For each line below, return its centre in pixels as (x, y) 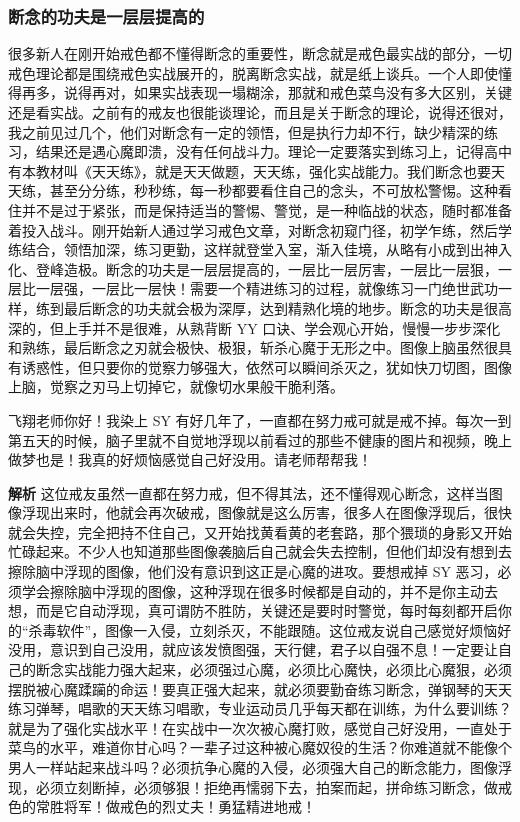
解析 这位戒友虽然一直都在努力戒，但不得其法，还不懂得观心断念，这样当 (248, 492)
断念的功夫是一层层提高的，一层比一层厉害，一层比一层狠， (301, 268)
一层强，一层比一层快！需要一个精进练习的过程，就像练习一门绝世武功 (266, 288)
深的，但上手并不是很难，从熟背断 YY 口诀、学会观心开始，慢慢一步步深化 (254, 327)
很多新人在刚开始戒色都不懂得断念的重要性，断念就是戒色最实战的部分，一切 (260, 53)
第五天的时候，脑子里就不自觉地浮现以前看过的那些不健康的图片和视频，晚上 (260, 439)
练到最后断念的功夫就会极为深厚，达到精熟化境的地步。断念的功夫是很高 (273, 307)
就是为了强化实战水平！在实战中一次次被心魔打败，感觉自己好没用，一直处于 (260, 727)
